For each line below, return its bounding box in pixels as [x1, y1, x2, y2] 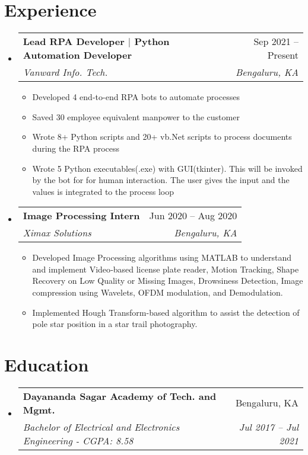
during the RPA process [32, 142, 120, 154]
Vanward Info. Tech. [23, 65, 108, 79]
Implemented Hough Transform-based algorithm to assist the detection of [32, 306, 300, 318]
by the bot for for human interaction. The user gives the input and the [32, 174, 290, 186]
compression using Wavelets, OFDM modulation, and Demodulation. [32, 286, 283, 299]
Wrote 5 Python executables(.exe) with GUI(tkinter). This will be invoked [32, 162, 303, 174]
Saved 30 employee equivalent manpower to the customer [32, 110, 240, 123]
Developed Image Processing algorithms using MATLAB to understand [32, 251, 292, 264]
